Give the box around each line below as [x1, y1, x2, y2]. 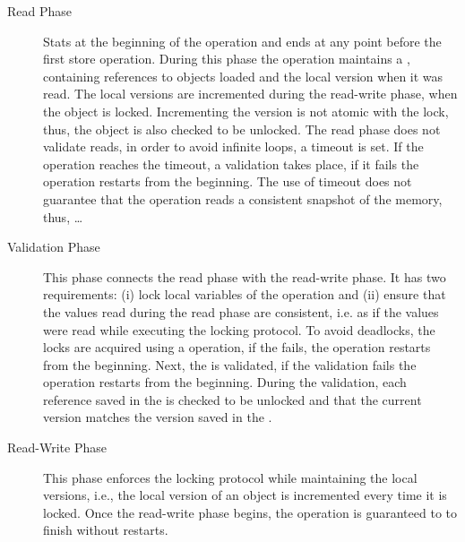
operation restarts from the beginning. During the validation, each [43, 373, 407, 391]
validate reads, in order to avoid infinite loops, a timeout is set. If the [43, 137, 424, 156]
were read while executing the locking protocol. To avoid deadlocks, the [43, 320, 435, 339]
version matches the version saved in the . [43, 408, 272, 426]
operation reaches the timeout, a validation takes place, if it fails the [43, 154, 419, 173]
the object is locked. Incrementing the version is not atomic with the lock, [43, 101, 449, 120]
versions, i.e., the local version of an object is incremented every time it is [43, 486, 447, 504]
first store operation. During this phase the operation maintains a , [43, 49, 410, 68]
